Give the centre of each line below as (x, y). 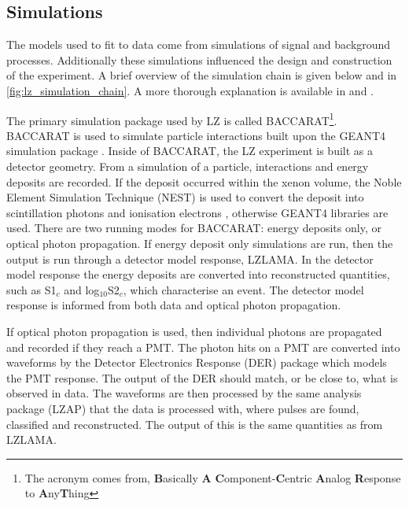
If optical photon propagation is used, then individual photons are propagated (194, 331)
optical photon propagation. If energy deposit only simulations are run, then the (200, 243)
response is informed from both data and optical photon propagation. (174, 305)
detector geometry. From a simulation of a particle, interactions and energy (188, 166)
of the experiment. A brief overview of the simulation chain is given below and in (202, 75)
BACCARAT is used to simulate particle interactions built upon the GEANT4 (196, 135)
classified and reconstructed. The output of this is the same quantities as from (195, 424)
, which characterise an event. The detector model (243, 289)
